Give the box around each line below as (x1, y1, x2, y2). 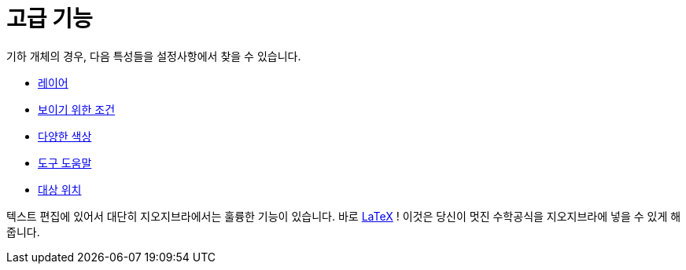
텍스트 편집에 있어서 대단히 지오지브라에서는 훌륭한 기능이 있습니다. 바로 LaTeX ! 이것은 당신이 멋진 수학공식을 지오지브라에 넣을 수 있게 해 (6, 209, 681, 223)
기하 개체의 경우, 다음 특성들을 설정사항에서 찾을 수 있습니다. (6, 49, 301, 63)
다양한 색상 (38, 129, 92, 143)
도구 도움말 (38, 155, 92, 170)
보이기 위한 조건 (38, 102, 116, 116)
